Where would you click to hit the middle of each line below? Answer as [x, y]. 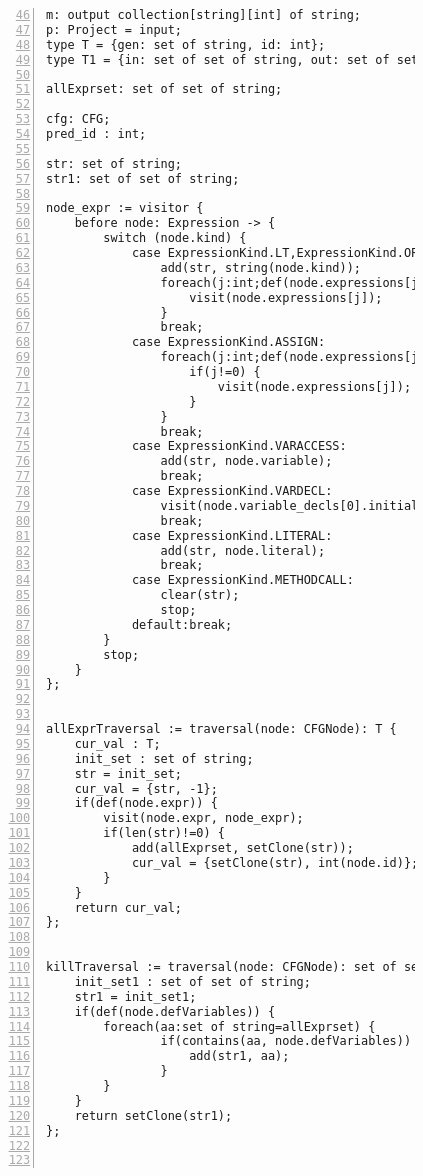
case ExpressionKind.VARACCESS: [239, 446]
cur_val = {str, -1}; [146, 788]
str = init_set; [128, 773]
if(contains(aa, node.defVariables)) [286, 1041]
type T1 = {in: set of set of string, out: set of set [232, 59]
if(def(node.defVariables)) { [175, 1011]
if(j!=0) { [225, 372]
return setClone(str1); [153, 1115]
